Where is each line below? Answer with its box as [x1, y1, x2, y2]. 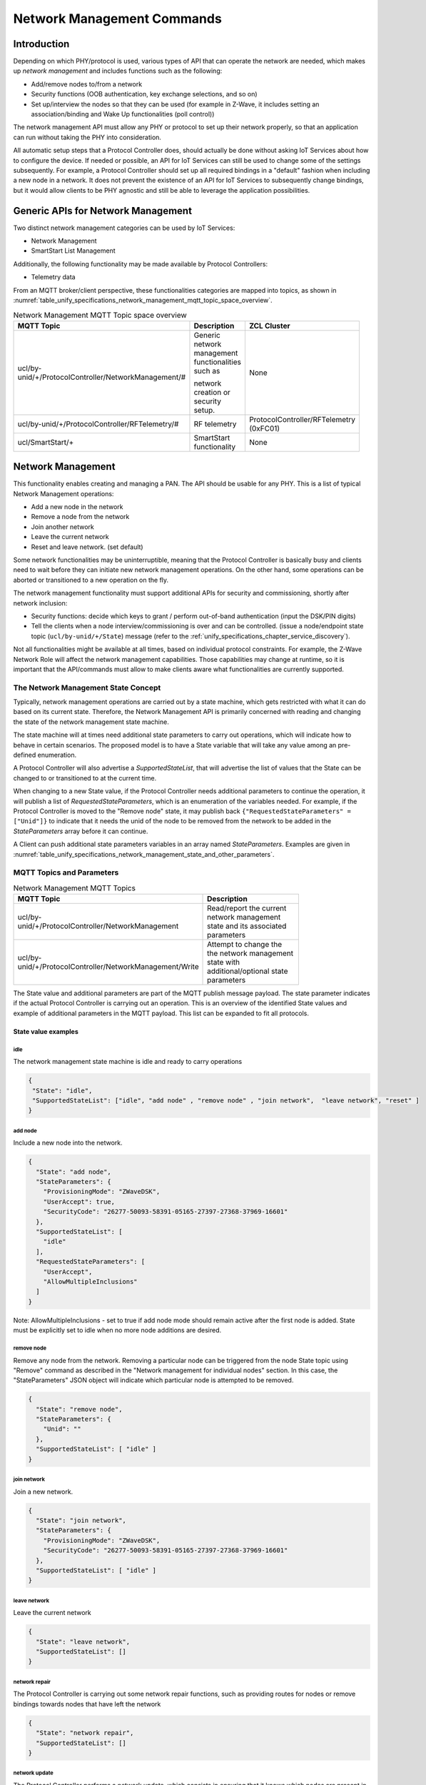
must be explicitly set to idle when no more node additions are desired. [13, 1326, 222, 1334]
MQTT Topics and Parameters [13, 868, 119, 878]
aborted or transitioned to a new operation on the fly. [13, 575, 169, 584]
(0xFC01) [248, 423, 280, 433]
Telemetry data [31, 273, 76, 281]
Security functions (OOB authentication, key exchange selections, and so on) [31, 90, 258, 99]
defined [13, 750, 36, 760]
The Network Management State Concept [13, 683, 161, 693]
